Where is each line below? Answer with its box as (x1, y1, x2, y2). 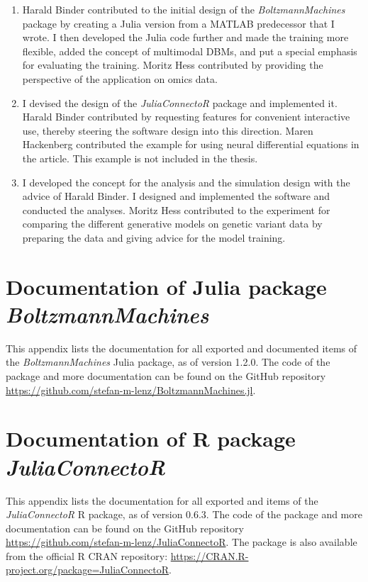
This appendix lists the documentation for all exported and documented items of (6, 340, 357, 355)
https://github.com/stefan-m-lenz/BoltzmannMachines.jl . (6, 382, 256, 397)
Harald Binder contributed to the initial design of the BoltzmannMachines (22, 2, 345, 16)
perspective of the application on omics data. (22, 71, 218, 86)
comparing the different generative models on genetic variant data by (22, 216, 323, 231)
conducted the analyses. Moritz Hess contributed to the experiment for (22, 202, 330, 217)
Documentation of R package (6, 424, 296, 453)
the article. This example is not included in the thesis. (22, 150, 258, 165)
